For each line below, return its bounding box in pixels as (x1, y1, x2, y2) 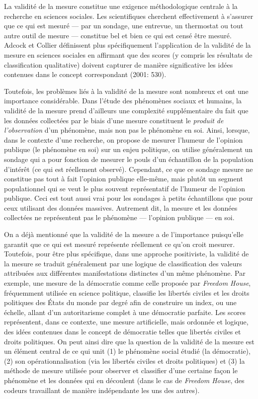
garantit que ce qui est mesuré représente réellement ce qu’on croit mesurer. (4, 239, 235, 249)
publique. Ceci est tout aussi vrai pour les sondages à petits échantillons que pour (4, 193, 253, 203)
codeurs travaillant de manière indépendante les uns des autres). (4, 385, 200, 395)
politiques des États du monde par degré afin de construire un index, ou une (4, 297, 237, 308)
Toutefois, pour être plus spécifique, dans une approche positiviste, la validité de (4, 248, 249, 259)
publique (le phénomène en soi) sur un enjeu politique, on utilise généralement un (4, 144, 253, 155)
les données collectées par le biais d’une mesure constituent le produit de (4, 115, 224, 125)
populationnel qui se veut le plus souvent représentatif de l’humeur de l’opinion (4, 183, 246, 193)
